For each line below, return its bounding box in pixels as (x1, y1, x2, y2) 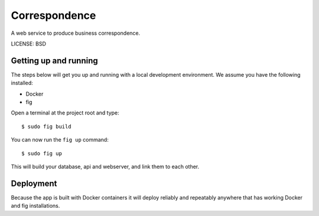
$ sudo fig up (21, 150, 62, 156)
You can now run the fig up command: (11, 136, 109, 143)
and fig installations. (11, 202, 60, 210)
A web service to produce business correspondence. (11, 30, 141, 37)
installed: (11, 80, 34, 87)
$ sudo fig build (21, 123, 71, 130)
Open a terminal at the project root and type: (11, 109, 119, 116)
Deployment (11, 178, 57, 188)
